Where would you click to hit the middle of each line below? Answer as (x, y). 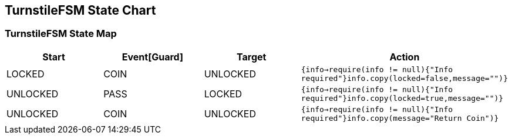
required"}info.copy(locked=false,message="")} (404, 78)
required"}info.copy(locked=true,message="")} (402, 98)
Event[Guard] (152, 57)
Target (251, 57)
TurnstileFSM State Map (61, 34)
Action (405, 57)
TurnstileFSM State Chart (80, 10)
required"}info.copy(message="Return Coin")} (400, 118)
